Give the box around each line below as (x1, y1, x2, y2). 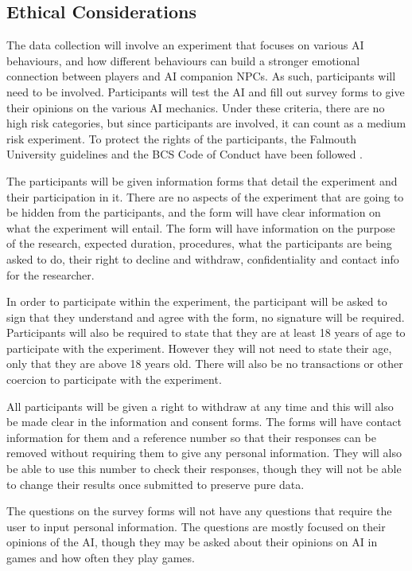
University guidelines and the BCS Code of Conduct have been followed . (6, 146, 363, 162)
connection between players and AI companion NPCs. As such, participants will (6, 68, 396, 84)
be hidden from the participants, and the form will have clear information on (6, 204, 381, 221)
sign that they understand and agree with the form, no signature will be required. (6, 308, 405, 325)
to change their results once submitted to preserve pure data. (6, 475, 305, 492)
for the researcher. (6, 266, 95, 283)
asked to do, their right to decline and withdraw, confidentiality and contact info (6, 250, 399, 267)
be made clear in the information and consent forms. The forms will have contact (6, 413, 402, 430)
